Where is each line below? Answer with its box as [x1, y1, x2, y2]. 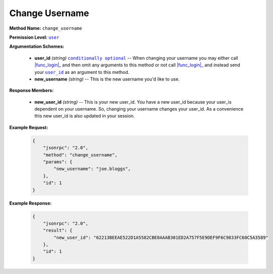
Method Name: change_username [9, 25, 82, 31]
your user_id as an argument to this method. [34, 69, 130, 75]
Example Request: [9, 124, 48, 130]
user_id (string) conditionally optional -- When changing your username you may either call [34, 55, 238, 61]
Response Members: [9, 87, 54, 94]
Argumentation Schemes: [9, 43, 65, 50]
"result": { [43, 228, 73, 233]
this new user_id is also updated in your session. [34, 113, 135, 119]
